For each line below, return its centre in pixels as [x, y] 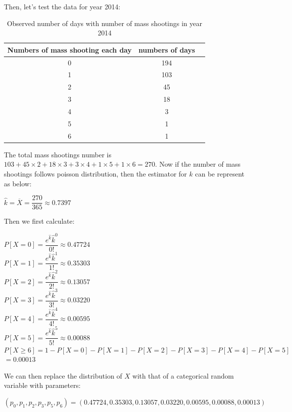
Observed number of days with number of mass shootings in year [105, 23]
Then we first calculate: [39, 221]
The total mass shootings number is [58, 154]
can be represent [220, 173]
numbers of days [167, 49]
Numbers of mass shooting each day [70, 49]
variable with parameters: [42, 385]
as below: [18, 183]
